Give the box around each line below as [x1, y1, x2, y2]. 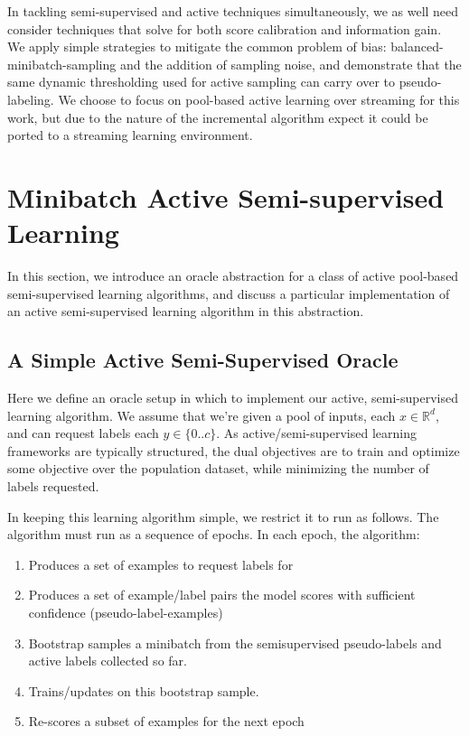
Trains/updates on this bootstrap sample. [28, 681, 259, 700]
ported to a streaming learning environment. [7, 126, 253, 144]
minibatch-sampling [7, 54, 117, 73]
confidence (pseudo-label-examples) [28, 602, 223, 621]
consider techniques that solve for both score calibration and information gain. [7, 19, 442, 38]
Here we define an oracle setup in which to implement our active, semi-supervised [7, 388, 458, 407]
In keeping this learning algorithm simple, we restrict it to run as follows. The [7, 507, 439, 526]
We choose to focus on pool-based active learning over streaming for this [58, 89, 460, 108]
